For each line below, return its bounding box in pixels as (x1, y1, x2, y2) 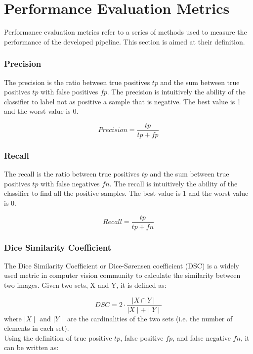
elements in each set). (4, 323, 69, 333)
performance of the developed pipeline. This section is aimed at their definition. (4, 36, 245, 46)
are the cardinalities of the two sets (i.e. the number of (67, 313, 233, 323)
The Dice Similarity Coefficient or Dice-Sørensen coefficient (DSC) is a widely (4, 260, 240, 270)
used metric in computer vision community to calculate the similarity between (4, 270, 241, 280)
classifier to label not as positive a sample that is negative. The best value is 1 (4, 96, 241, 106)
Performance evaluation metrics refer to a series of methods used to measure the (4, 27, 247, 37)
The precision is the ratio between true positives (4, 77, 150, 87)
